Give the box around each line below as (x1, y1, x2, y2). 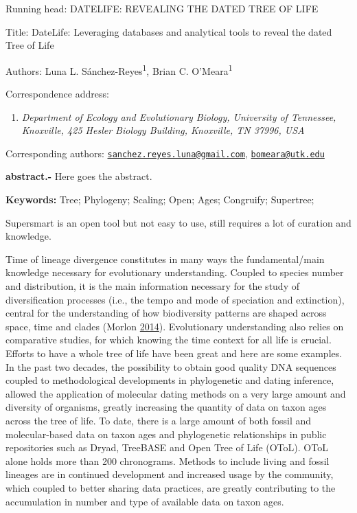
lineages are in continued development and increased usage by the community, (5, 467, 334, 481)
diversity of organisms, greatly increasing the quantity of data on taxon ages (5, 400, 327, 414)
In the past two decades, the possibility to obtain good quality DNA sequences (5, 359, 336, 374)
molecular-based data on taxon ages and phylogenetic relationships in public (5, 426, 327, 441)
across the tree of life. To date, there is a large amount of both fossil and (5, 413, 312, 427)
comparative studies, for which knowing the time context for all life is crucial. (5, 332, 332, 347)
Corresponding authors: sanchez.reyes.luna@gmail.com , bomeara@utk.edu (5, 146, 325, 160)
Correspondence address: (5, 87, 109, 101)
